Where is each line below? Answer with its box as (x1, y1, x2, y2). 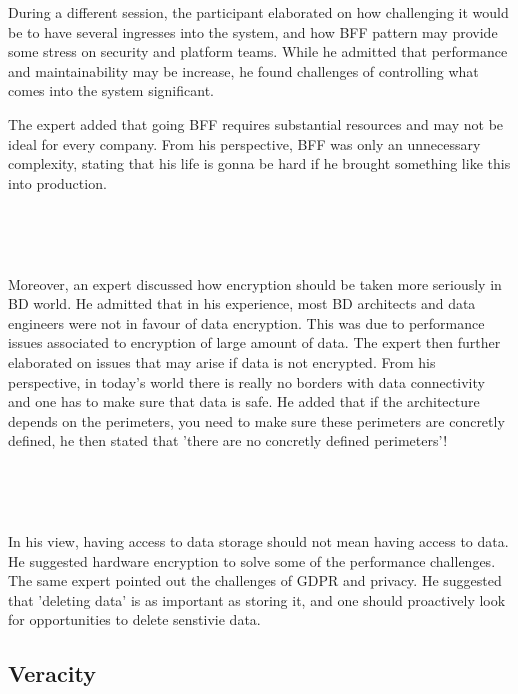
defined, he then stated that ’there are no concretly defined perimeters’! (8, 430, 448, 451)
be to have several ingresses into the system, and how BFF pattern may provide (8, 21, 498, 42)
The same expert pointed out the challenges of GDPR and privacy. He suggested (8, 570, 502, 591)
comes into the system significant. (8, 80, 214, 101)
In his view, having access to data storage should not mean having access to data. (8, 531, 509, 552)
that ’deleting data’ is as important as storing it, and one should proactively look (8, 589, 506, 610)
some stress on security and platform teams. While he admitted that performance (8, 41, 508, 62)
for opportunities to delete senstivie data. (8, 609, 261, 630)
